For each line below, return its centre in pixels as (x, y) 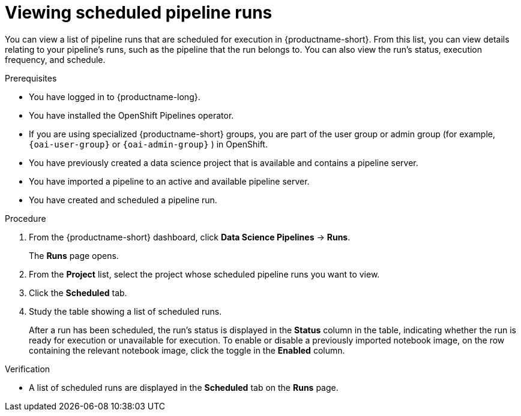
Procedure (26, 218)
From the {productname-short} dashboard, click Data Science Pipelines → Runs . (190, 237)
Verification (28, 369)
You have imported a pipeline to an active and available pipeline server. (169, 181)
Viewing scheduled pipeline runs (139, 13)
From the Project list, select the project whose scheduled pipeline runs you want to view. (204, 274)
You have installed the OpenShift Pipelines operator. (131, 115)
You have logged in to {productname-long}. (115, 97)
